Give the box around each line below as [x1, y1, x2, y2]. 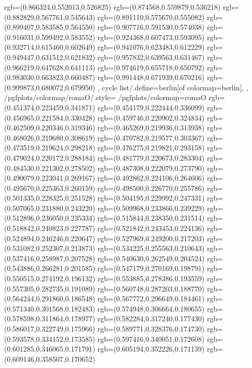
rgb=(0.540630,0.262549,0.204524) [98, 253, 205, 263]
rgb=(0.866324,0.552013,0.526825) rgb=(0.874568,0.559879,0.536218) [4, 2, 221, 12]
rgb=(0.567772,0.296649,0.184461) [98, 293, 205, 304]
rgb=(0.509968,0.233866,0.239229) [98, 202, 205, 213]
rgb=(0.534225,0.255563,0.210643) [98, 243, 205, 254]
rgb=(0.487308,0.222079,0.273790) [98, 162, 205, 173]
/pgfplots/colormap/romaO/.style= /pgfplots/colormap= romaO [4, 92, 207, 103]
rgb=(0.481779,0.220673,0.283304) [98, 152, 205, 163]
